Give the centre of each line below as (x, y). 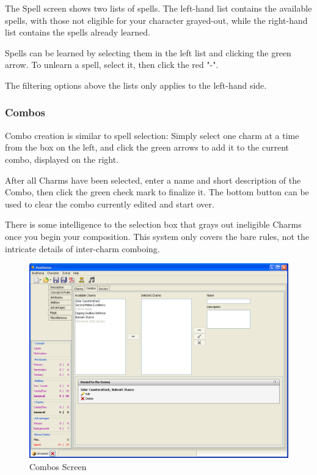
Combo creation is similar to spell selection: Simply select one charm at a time (152, 135)
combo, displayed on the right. (62, 159)
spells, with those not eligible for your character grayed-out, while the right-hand (156, 20)
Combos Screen (58, 466)
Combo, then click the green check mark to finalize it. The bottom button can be (157, 192)
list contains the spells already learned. (78, 32)
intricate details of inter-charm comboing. (82, 248)
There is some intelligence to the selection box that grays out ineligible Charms (153, 224)
